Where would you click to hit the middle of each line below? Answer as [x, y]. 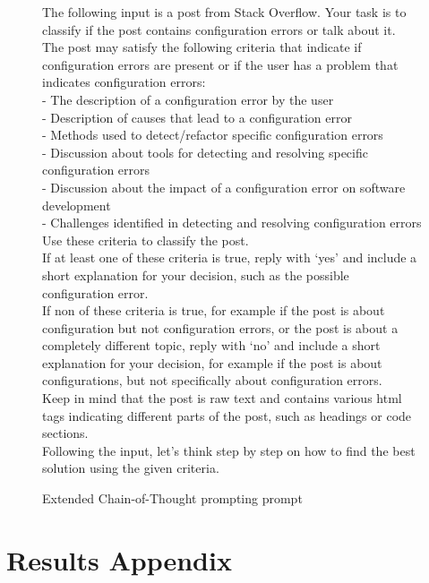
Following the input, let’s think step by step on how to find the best [229, 450]
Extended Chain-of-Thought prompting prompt [172, 498]
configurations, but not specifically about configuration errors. [212, 380]
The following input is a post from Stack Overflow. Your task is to [224, 12]
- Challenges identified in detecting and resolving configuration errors [232, 223]
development [77, 205]
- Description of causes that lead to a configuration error [197, 117]
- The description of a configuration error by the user [188, 99]
